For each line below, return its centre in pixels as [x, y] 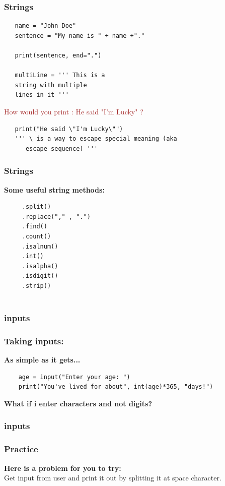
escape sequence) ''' [62, 148]
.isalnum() [40, 246]
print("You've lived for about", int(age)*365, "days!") [116, 387]
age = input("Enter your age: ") [74, 377]
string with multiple [51, 85]
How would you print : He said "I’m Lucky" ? [74, 111]
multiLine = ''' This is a [60, 75]
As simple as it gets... [42, 360]
